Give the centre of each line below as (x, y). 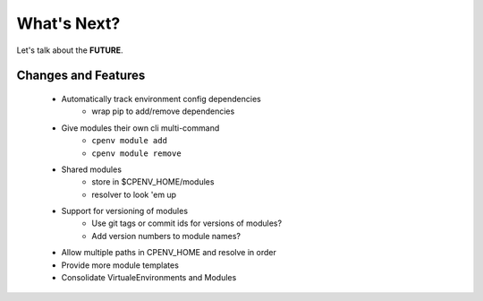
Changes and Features (81, 76)
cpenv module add (129, 141)
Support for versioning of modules (124, 211)
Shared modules (92, 169)
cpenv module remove (137, 153)
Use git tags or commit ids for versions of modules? (186, 223)
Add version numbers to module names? (166, 236)
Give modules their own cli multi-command (140, 128)
